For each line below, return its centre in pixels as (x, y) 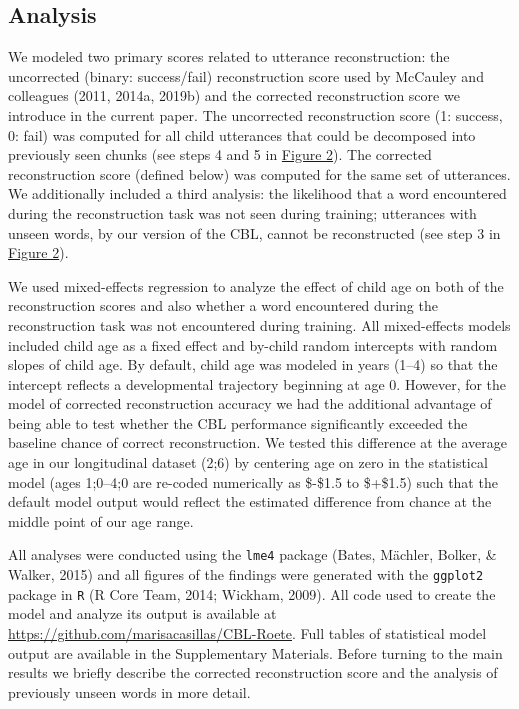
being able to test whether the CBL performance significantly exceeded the (238, 422)
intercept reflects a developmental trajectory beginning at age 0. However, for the (257, 383)
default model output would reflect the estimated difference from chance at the (250, 501)
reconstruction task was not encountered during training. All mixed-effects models (259, 324)
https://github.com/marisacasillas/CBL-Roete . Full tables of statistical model (247, 633)
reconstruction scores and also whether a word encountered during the (223, 305)
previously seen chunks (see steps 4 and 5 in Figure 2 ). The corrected (220, 154)
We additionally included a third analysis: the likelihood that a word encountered (257, 193)
